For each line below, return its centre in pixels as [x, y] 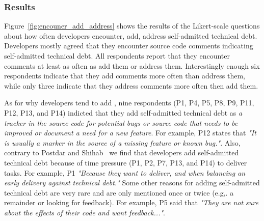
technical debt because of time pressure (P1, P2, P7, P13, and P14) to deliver [126, 162]
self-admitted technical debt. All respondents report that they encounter [117, 56]
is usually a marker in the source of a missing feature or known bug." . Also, [122, 142]
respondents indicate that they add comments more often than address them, [125, 76]
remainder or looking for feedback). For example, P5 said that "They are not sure [131, 202]
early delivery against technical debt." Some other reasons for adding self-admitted [132, 183]
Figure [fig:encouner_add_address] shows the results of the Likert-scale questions [132, 26]
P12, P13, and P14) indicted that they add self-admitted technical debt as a [123, 112]
